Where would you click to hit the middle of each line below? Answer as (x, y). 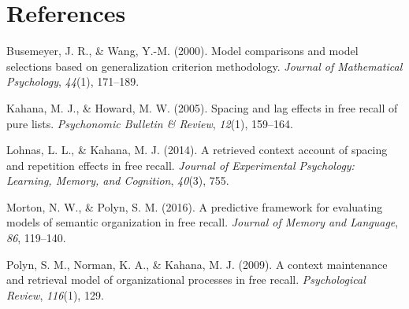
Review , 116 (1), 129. (55, 294)
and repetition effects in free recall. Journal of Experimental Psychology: (180, 165)
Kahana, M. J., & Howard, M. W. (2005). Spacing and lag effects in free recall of (202, 107)
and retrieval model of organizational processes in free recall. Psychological (186, 280)
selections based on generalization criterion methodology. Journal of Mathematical (204, 66)
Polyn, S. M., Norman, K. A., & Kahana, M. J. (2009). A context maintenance (197, 264)
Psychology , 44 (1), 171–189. (73, 81)
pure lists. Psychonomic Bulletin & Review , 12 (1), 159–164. (150, 123)
